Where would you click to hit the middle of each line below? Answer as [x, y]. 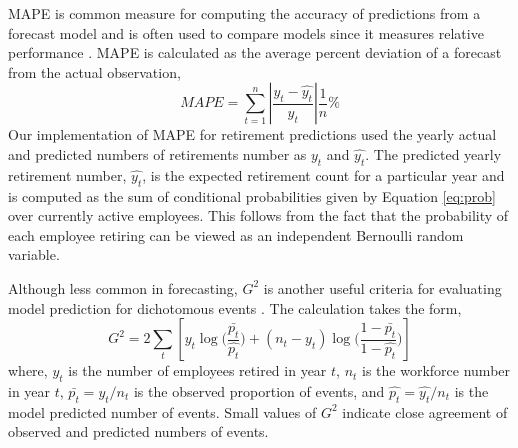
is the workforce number [436, 370]
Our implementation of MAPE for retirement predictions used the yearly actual [252, 134]
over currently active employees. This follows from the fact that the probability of [258, 215]
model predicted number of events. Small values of [162, 411]
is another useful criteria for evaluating [382, 287]
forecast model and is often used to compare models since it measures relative [246, 32]
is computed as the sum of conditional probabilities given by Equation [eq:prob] [252, 195]
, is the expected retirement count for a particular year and [323, 174]
